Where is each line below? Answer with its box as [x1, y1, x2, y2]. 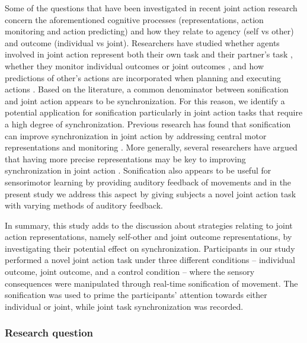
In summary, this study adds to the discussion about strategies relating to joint [5, 219, 293, 231]
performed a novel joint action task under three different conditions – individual [5, 254, 296, 266]
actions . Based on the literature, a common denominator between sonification [5, 83, 289, 95]
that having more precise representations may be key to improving [5, 152, 246, 165]
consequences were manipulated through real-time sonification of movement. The [5, 277, 298, 289]
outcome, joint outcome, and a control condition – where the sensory [5, 265, 255, 278]
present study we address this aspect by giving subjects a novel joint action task [5, 187, 296, 200]
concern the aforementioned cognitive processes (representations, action [5, 13, 264, 25]
